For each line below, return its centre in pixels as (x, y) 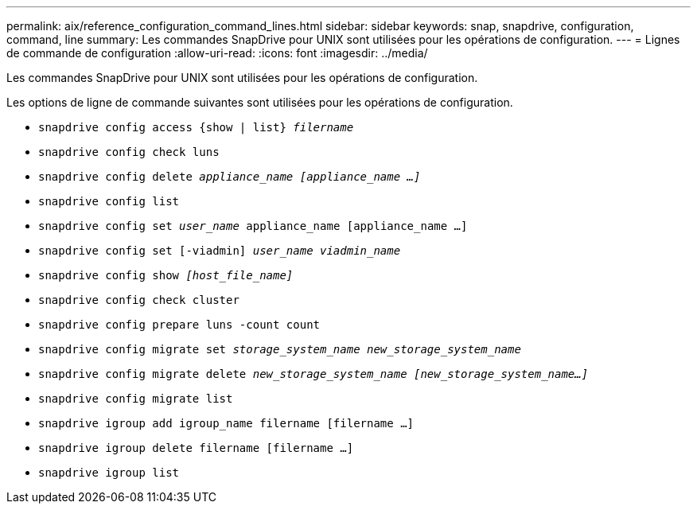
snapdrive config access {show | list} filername (196, 127)
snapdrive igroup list (109, 473)
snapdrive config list (109, 201)
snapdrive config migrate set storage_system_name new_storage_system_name (280, 349)
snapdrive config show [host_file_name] (166, 275)
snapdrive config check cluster (139, 300)
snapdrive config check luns (129, 152)
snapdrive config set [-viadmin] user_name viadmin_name (220, 251)
